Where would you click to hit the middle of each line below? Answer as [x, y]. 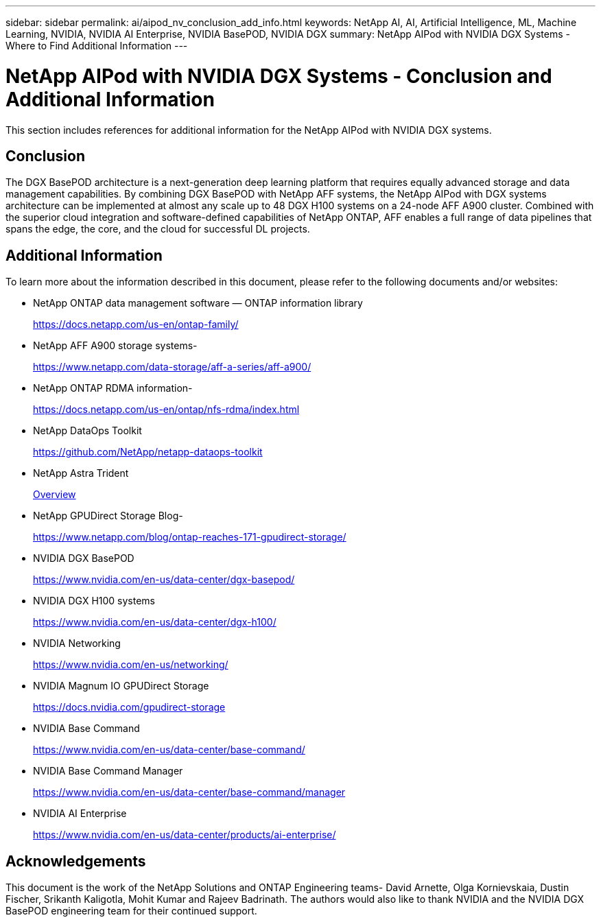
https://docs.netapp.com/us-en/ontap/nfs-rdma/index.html [166, 410]
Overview [55, 495]
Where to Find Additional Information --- [97, 46]
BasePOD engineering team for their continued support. [131, 911]
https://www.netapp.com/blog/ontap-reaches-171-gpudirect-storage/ [190, 537]
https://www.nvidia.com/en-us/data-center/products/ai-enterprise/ [185, 835]
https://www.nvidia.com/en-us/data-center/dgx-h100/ [155, 622]
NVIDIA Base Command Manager [108, 771]
